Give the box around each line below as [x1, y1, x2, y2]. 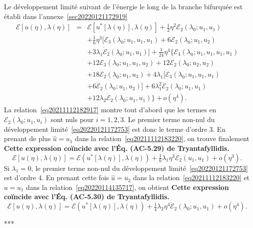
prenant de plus [4, 133, 51, 144]
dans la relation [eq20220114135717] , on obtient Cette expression [26, 182, 229, 192]
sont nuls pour [50, 114, 94, 124]
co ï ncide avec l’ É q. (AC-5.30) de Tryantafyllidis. [4, 191, 170, 202]
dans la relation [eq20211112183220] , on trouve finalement [75, 133, 250, 144]
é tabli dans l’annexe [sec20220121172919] [4, 11, 128, 21]
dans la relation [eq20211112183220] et [133, 172, 250, 183]
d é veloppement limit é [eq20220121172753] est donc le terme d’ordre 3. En [4, 124, 226, 134]
